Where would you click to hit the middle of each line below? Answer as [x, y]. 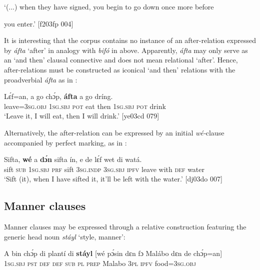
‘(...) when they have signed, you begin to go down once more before [109, 6]
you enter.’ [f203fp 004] [39, 23]
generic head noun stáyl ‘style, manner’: [65, 236]
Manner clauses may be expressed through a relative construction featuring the [125, 227]
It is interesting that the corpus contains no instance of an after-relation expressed [130, 40]
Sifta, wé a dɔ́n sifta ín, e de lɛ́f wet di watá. [73, 159]
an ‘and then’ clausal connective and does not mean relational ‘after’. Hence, [121, 60]
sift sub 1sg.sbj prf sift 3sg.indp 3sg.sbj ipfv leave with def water [104, 169]
